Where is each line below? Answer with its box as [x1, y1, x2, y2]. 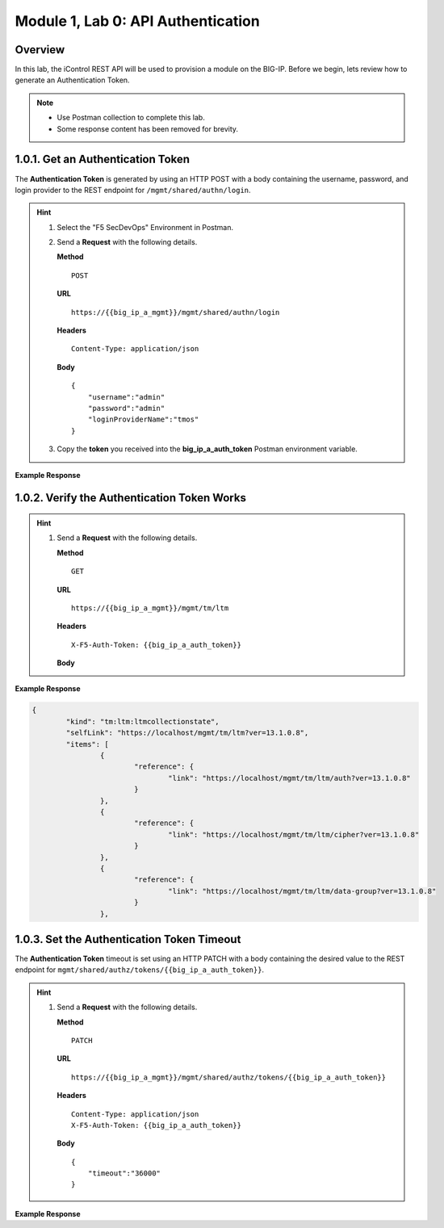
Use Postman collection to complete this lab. [57, 113, 205, 123]
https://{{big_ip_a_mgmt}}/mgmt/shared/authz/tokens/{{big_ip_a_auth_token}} [71, 1072, 387, 1082]
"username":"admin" [87, 392, 165, 401]
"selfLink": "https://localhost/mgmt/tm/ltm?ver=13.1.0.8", [65, 728, 309, 738]
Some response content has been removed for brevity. [57, 124, 238, 133]
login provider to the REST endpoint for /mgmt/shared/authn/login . [15, 185, 251, 195]
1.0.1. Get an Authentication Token [15, 153, 190, 166]
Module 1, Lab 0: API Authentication [15, 12, 260, 30]
